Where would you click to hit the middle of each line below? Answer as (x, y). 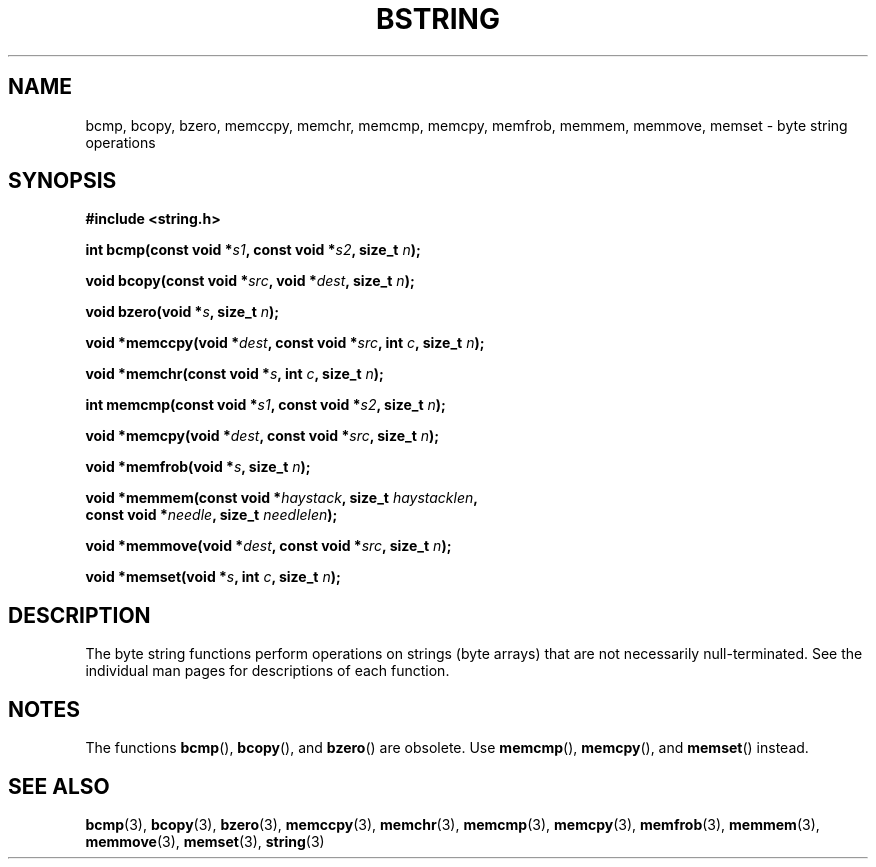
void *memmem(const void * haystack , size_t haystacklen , (281, 498)
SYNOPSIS (62, 181)
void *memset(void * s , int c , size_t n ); (213, 577)
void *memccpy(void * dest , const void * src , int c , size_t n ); (285, 343)
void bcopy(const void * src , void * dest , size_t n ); (250, 281)
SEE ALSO (59, 786)
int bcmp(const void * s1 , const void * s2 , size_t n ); (253, 250)
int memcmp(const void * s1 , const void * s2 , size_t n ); (265, 405)
